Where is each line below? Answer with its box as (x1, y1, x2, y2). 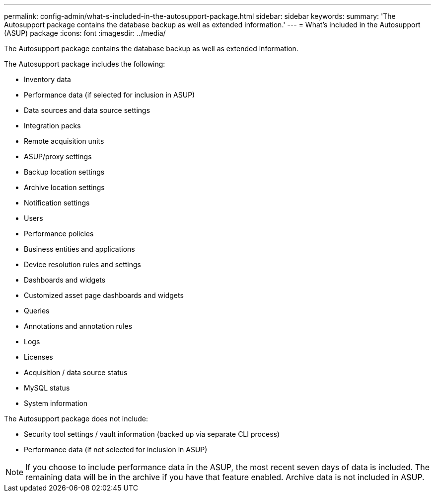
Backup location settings (24, 168, 105, 176)
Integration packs (24, 121, 81, 130)
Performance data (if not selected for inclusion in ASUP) (24, 445, 208, 454)
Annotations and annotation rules (24, 322, 133, 330)
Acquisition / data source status (24, 368, 128, 377)
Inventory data (24, 75, 71, 84)
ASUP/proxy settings (24, 152, 92, 161)
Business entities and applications (24, 245, 135, 253)
